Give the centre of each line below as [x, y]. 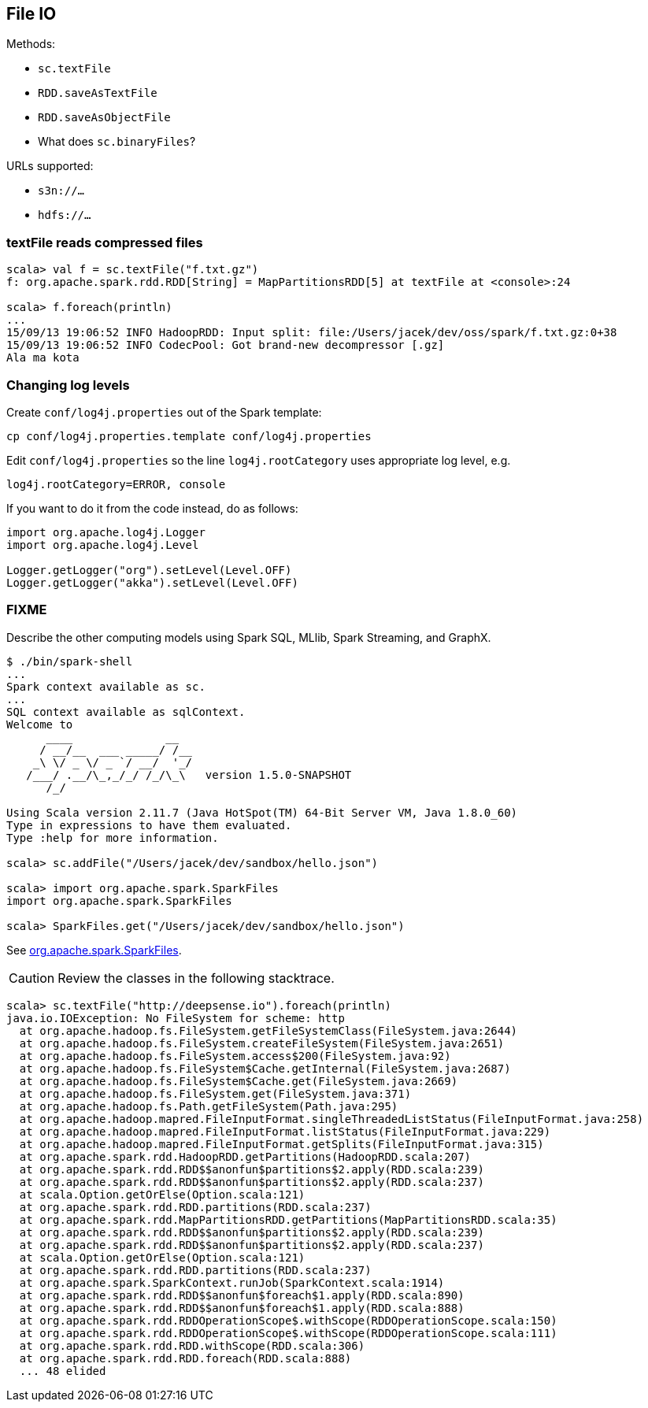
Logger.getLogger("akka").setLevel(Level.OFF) [152, 582]
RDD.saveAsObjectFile [104, 118]
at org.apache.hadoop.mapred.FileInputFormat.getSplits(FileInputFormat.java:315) [281, 1144]
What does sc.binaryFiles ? [117, 142]
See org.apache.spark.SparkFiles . [94, 950]
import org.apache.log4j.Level [103, 545]
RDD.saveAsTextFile [98, 93]
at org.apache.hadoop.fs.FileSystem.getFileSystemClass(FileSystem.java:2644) [268, 1030]
